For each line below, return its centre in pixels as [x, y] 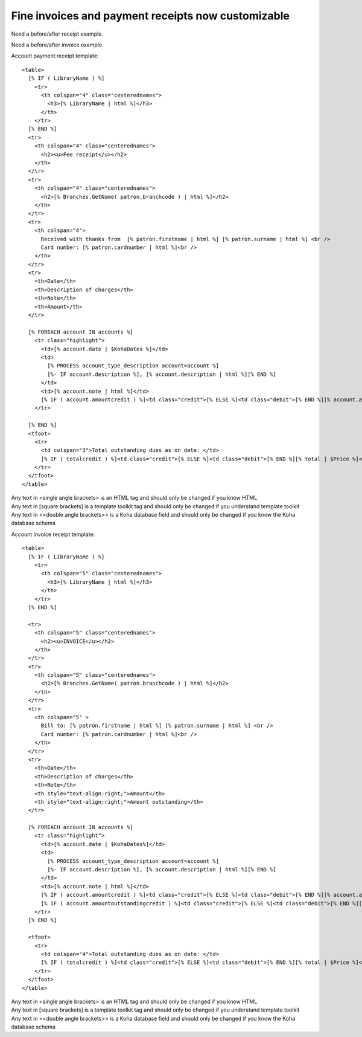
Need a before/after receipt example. [57, 34]
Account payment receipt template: [55, 56]
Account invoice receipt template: [53, 534]
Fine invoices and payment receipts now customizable [150, 16]
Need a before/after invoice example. [57, 45]
